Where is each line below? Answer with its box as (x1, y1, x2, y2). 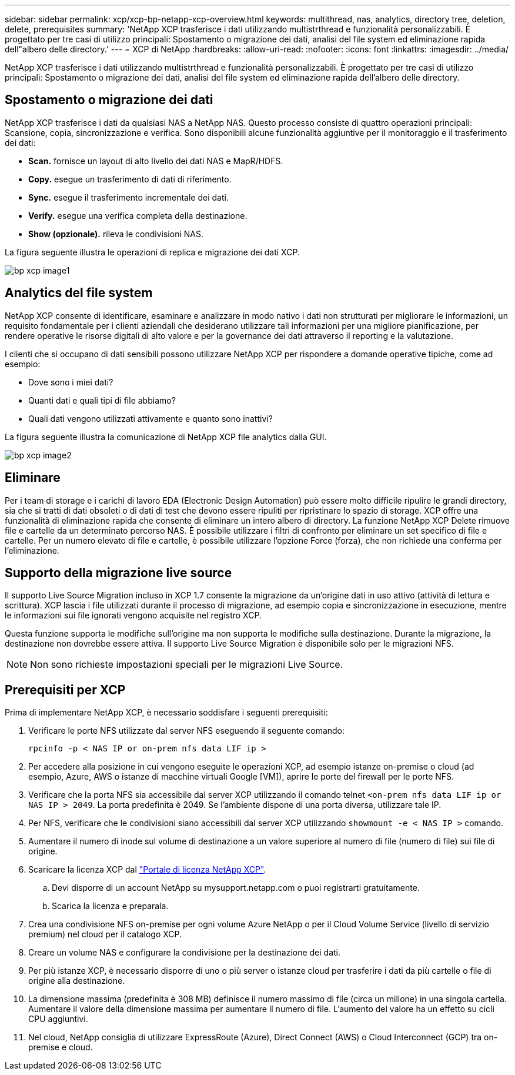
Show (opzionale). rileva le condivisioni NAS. (28, 228, 203, 239)
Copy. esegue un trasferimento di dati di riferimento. (28, 174, 232, 184)
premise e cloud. (28, 1042, 93, 1053)
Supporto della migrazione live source (5, 565, 232, 580)
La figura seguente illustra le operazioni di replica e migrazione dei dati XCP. (5, 247, 300, 257)
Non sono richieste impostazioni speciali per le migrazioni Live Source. (30, 658, 343, 671)
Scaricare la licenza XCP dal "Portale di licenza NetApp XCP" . (28, 864, 266, 875)
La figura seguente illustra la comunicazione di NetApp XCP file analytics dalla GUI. (5, 431, 327, 442)
